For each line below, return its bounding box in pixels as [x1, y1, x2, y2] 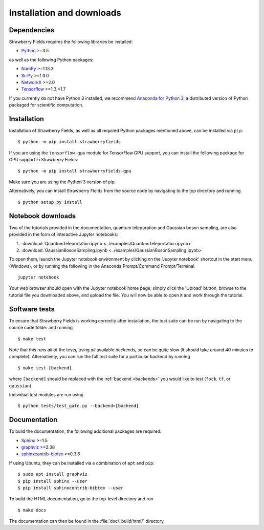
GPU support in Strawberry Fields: [9, 157, 78, 163]
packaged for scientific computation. [9, 102, 84, 108]
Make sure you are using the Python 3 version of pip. [9, 179, 116, 185]
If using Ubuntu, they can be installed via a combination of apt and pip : [9, 460, 154, 466]
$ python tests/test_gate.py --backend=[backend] [18, 403, 139, 409]
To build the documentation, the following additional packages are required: [9, 428, 161, 434]
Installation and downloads [9, 7, 122, 18]
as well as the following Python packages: [9, 57, 94, 63]
